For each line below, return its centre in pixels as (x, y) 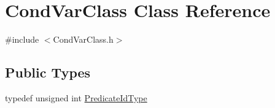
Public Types (48, 72)
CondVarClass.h (83, 39)
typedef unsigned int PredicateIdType (76, 97)
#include (22, 39)
